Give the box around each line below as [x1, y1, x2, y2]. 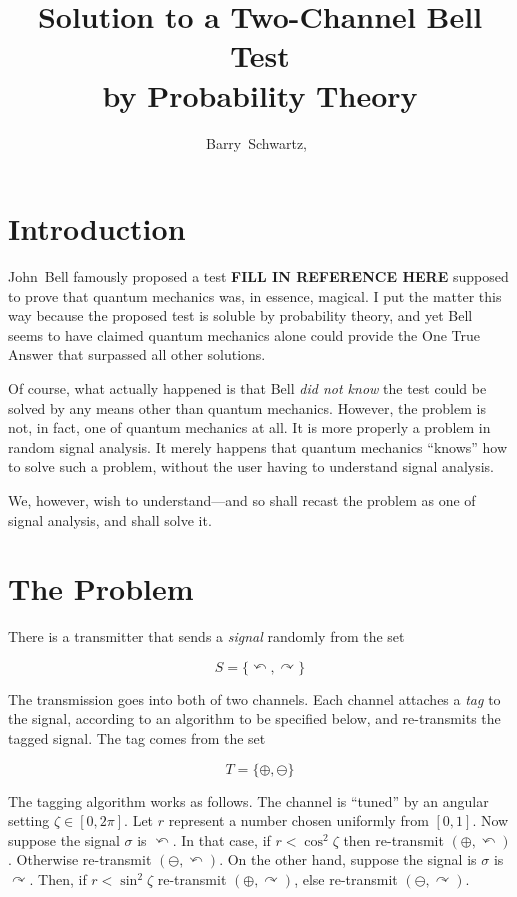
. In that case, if [172, 829, 271, 850]
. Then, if [29, 869, 87, 890]
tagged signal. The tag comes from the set [8, 728, 266, 749]
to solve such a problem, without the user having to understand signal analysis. [8, 456, 495, 477]
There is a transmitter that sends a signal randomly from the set [8, 626, 405, 647]
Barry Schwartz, [205, 132, 308, 153]
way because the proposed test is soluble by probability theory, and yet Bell [8, 305, 473, 326]
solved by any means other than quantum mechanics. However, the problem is [8, 397, 486, 418]
